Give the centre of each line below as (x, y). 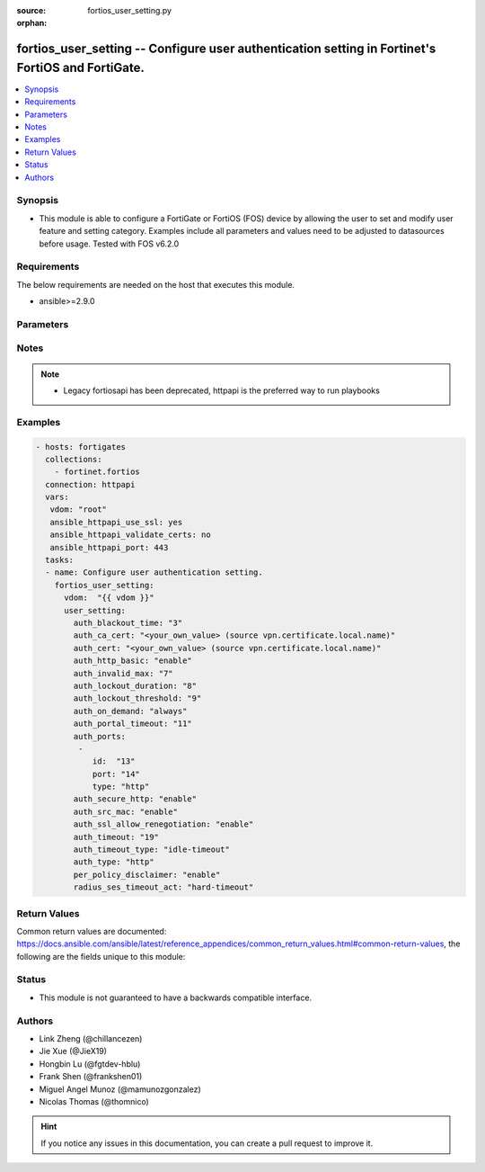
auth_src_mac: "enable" (126, 811)
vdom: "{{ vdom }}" (109, 598)
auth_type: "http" (114, 862)
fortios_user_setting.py (130, 10)
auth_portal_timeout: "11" (132, 724)
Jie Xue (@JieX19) (73, 1051)
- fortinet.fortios (97, 472)
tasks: (60, 560)
